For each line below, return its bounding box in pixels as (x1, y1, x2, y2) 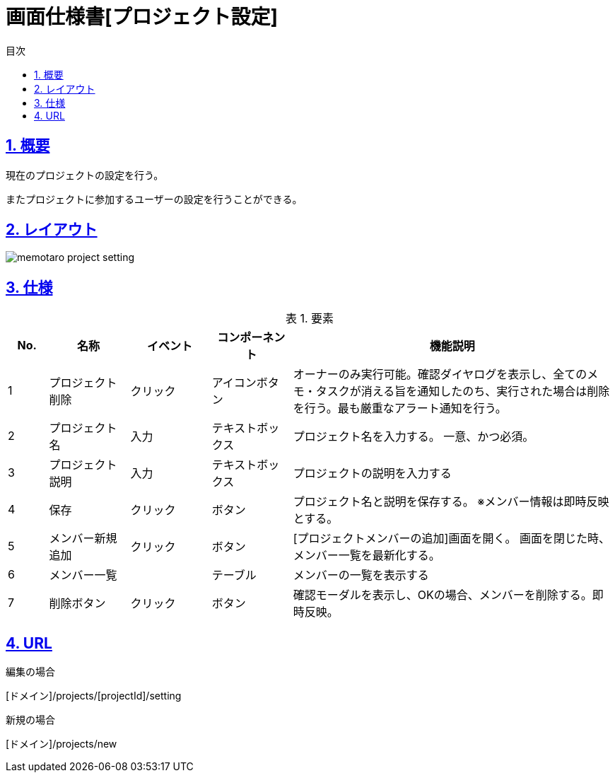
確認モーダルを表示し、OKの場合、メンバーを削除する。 (293, 588, 592, 603)
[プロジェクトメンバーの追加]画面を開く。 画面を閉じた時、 (293, 531, 610, 546)
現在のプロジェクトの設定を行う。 (6, 168, 164, 181)
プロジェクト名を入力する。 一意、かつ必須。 (293, 429, 534, 444)
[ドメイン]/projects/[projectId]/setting (6, 690, 182, 702)
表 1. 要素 (285, 311, 334, 326)
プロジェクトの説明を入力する (293, 466, 452, 481)
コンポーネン (217, 330, 286, 345)
